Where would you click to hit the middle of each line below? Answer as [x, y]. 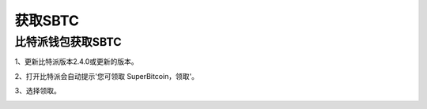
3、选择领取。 [38, 91]
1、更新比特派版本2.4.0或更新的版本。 [76, 62]
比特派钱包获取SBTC [68, 42]
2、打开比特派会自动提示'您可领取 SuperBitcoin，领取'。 [107, 76]
